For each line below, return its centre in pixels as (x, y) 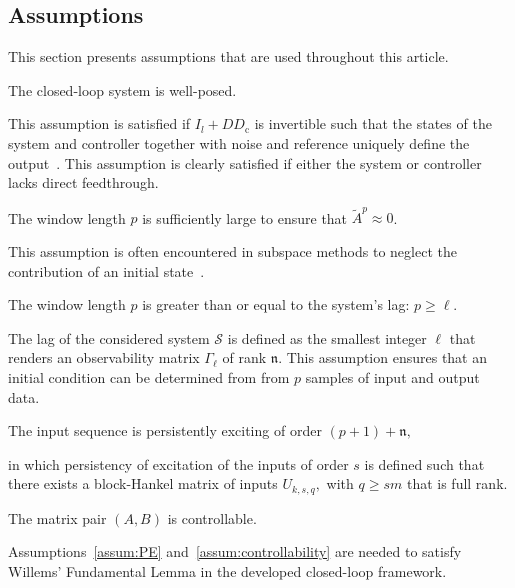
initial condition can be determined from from (149, 377)
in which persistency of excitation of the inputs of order (178, 463)
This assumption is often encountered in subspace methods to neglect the (232, 251)
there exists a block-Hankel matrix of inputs (143, 483)
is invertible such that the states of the (373, 123)
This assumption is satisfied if (99, 123)
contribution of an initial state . (106, 270)
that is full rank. (457, 483)
